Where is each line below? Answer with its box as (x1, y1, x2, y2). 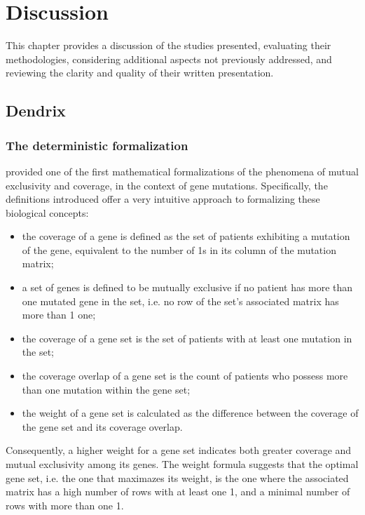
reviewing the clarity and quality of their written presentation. (6, 65, 274, 80)
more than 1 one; (22, 307, 96, 322)
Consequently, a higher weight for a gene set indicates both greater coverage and (6, 443, 352, 457)
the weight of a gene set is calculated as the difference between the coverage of (22, 406, 359, 420)
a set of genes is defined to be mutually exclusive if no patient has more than (22, 280, 353, 295)
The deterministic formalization (6, 136, 188, 154)
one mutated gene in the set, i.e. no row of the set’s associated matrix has (22, 293, 339, 308)
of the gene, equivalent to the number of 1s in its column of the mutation (22, 242, 336, 257)
